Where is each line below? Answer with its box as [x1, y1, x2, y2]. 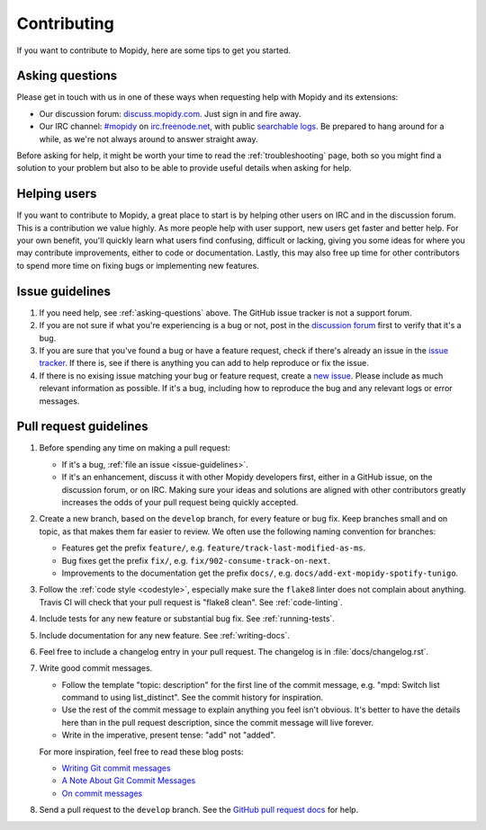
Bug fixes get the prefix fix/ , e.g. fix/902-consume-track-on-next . [61, 555, 330, 566]
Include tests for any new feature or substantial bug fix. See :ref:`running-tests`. [39, 613, 335, 624]
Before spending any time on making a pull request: [39, 442, 231, 453]
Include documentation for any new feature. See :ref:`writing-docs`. [39, 629, 290, 640]
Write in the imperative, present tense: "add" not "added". [61, 729, 276, 741]
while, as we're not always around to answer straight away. [39, 133, 258, 144]
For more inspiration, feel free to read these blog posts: [39, 746, 244, 757]
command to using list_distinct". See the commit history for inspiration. [61, 692, 324, 703]
